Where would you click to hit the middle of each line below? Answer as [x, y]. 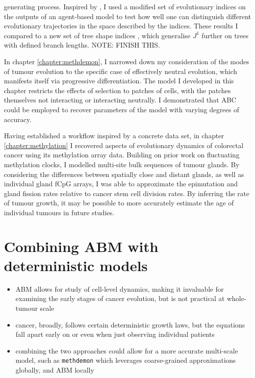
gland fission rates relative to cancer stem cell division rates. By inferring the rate [127, 193]
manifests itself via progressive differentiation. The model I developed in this [119, 81]
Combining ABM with [81, 246]
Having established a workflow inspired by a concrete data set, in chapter [114, 136]
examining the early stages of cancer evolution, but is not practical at [120, 298]
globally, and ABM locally [55, 370]
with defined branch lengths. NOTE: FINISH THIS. [82, 45]
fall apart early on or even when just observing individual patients [115, 334]
